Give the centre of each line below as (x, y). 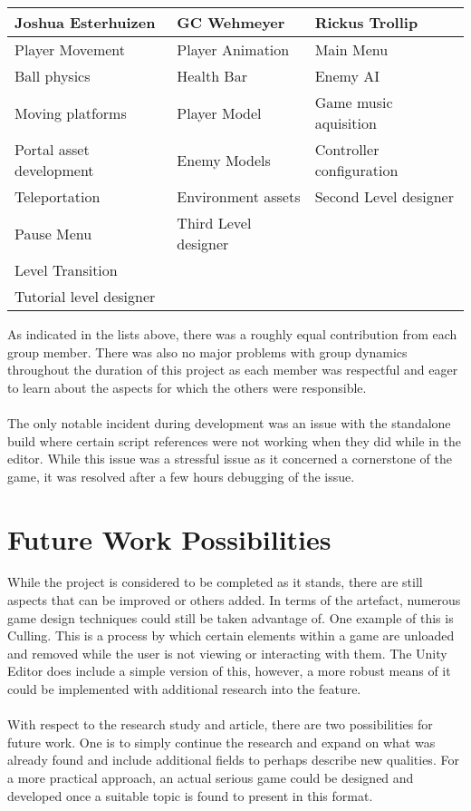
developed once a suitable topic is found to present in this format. (190, 795)
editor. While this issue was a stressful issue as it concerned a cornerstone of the (230, 459)
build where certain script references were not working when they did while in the (234, 440)
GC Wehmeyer (231, 22)
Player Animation (233, 49)
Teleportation (58, 196)
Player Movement (70, 49)
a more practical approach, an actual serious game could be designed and (211, 777)
